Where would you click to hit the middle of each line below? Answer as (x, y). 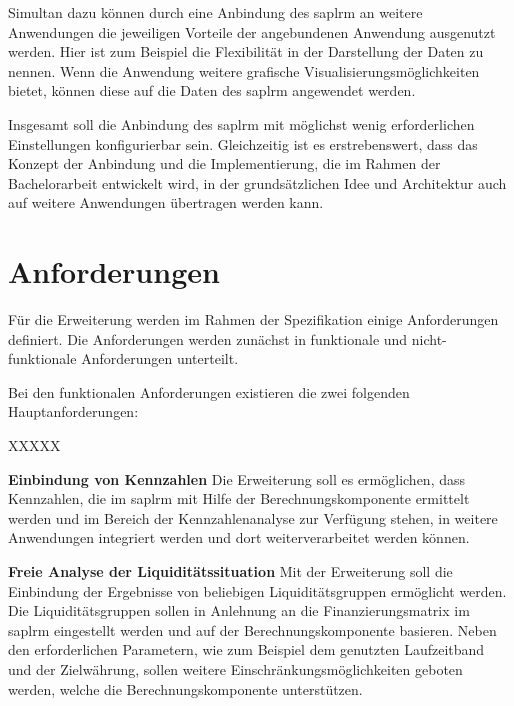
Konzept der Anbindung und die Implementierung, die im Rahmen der (224, 163)
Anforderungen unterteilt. (160, 358)
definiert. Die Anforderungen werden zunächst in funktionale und (208, 338)
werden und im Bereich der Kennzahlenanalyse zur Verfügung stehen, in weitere (253, 517)
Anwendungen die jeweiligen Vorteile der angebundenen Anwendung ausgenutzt (252, 31)
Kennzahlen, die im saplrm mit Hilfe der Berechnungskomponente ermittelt (239, 498)
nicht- (429, 338)
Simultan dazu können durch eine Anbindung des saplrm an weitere (215, 12)
